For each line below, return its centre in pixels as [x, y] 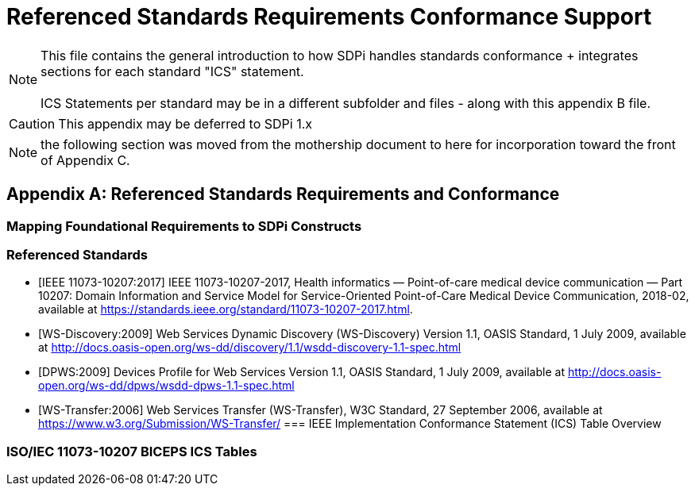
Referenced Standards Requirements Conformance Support [329, 17]
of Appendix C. [85, 160]
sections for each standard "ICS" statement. [172, 71]
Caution [32, 123]
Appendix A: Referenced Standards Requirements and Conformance [283, 194]
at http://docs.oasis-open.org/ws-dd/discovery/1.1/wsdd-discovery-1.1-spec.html [250, 348]
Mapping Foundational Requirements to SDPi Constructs [184, 226]
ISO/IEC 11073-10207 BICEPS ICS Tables [132, 451]
